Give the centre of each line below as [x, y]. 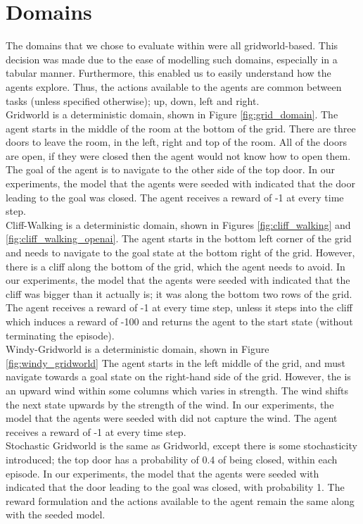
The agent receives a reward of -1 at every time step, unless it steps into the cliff [179, 307]
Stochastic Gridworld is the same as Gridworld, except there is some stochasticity [181, 445]
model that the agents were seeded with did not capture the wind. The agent [172, 418]
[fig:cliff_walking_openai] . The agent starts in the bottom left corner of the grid [179, 238]
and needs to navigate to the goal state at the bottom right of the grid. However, [180, 252]
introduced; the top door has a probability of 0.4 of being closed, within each [172, 459]
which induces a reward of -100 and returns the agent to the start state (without [179, 321]
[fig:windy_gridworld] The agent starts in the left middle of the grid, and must [176, 362]
